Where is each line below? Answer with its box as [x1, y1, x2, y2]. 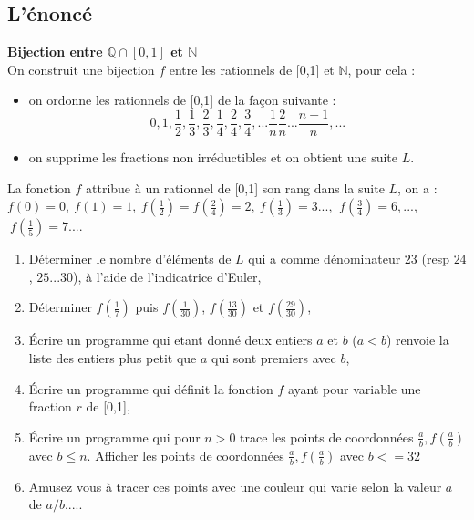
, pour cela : [347, 59, 416, 78]
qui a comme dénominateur [248, 249, 401, 268]
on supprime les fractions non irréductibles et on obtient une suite [28, 148, 398, 167]
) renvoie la [386, 330, 449, 349]
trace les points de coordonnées [240, 427, 414, 446]
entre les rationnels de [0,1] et [169, 59, 335, 78]
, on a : [397, 178, 438, 197]
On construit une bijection [7, 59, 155, 78]
